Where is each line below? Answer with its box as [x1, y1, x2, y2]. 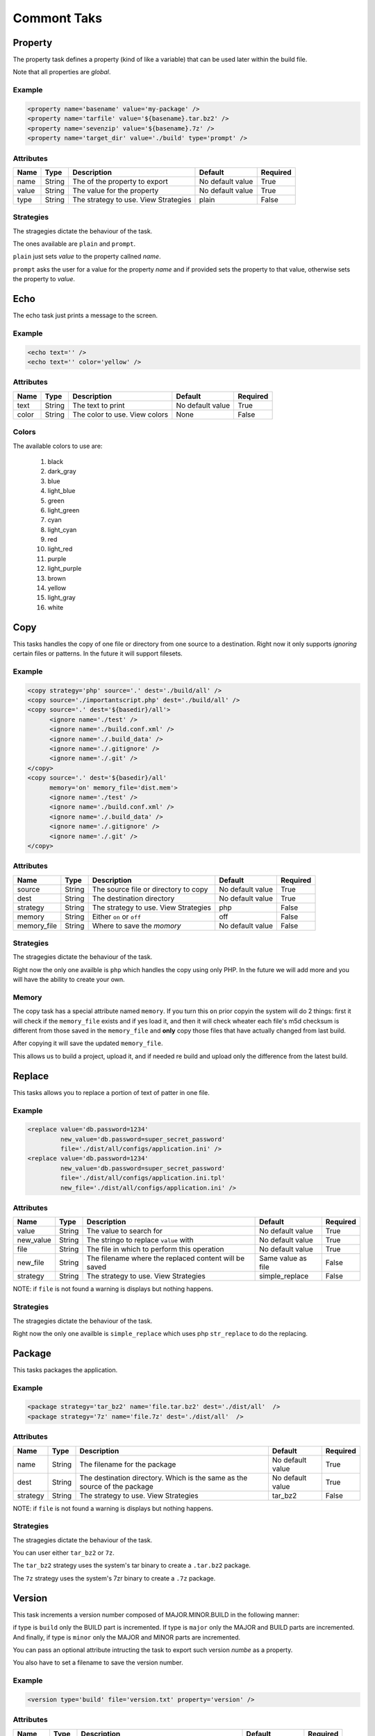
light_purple [47, 565, 82, 573]
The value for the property [72, 185, 159, 195]
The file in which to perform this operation [86, 1244, 224, 1254]
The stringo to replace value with [86, 1235, 194, 1245]
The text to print [72, 400, 125, 410]
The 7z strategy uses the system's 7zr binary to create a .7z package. [12, 1574, 216, 1583]
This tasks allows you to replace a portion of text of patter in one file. [12, 1088, 210, 1096]
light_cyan [47, 525, 77, 534]
